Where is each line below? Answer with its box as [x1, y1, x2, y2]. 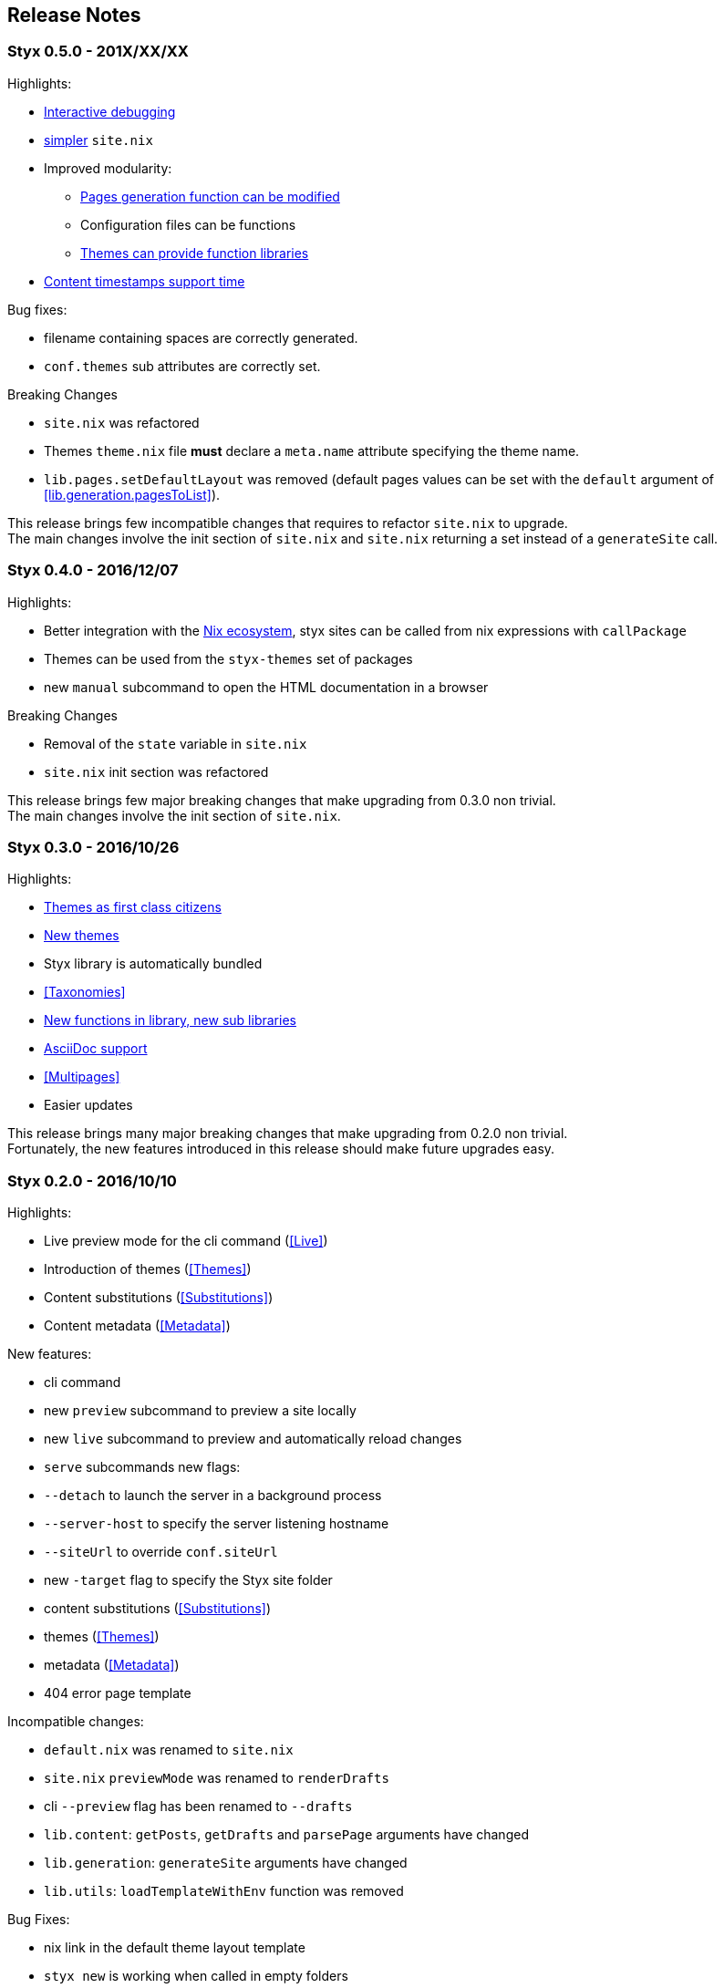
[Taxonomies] [44, 984, 126, 1000]
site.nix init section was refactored [44, 763, 269, 780]
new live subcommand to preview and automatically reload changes [44, 1431, 462, 1447]
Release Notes [7, 4, 141, 26]
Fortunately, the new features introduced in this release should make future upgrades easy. [7, 1141, 555, 1157]
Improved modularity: [44, 160, 172, 176]
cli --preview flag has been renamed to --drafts [44, 1798, 353, 1815]
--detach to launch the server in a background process [44, 1487, 382, 1504]
